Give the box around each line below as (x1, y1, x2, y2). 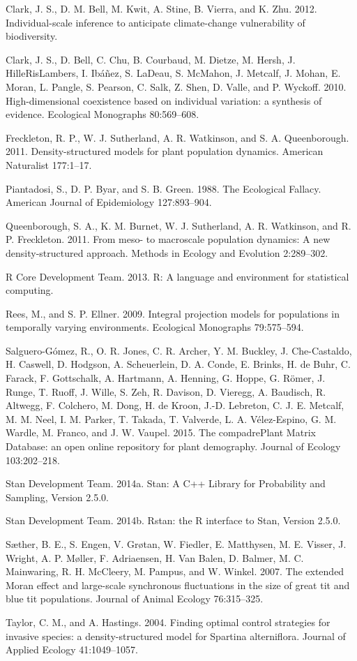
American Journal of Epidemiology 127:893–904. (6, 195, 212, 209)
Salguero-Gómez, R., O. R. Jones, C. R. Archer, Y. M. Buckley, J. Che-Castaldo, (6, 343, 352, 357)
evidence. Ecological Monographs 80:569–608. (6, 107, 199, 121)
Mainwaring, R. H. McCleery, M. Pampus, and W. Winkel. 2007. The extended (6, 564, 344, 579)
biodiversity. (6, 29, 58, 43)
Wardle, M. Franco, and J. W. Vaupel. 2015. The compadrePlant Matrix (6, 425, 316, 440)
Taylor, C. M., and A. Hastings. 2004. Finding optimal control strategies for (6, 614, 331, 629)
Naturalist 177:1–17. (6, 157, 92, 172)
